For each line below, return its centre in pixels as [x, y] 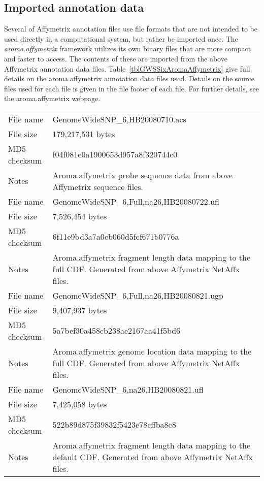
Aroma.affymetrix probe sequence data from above [143, 175]
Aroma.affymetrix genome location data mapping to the [152, 351]
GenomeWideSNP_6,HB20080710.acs [119, 119]
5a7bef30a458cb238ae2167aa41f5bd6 [117, 331]
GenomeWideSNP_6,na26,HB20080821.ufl [128, 389]
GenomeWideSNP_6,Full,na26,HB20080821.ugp [138, 295]
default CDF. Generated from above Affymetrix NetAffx [153, 457]
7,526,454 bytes [80, 216]
